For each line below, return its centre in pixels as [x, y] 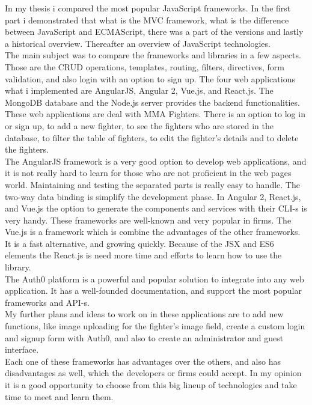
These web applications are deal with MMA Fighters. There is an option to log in [155, 114]
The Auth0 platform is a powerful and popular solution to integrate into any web [154, 279]
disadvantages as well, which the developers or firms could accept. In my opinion [153, 373]
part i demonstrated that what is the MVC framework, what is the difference [147, 20]
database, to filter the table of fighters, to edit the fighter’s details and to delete [152, 137]
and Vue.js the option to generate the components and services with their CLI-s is [156, 208]
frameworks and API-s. [47, 302]
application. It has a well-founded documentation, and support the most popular [153, 291]
